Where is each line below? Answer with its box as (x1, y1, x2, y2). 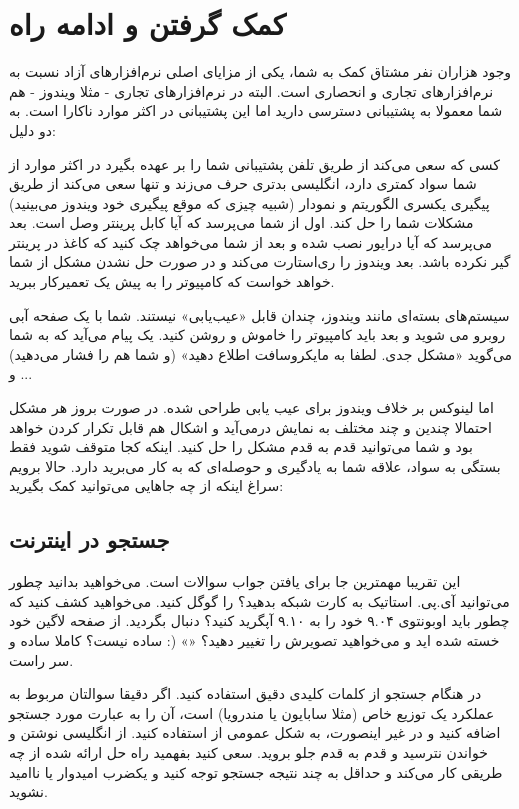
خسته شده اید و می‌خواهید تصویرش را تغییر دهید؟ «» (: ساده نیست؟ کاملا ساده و (9, 629, 500, 650)
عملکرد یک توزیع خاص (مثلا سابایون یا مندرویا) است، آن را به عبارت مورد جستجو (9, 702, 495, 723)
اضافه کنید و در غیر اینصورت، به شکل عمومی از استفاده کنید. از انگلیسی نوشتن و (9, 722, 501, 743)
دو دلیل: (9, 119, 56, 140)
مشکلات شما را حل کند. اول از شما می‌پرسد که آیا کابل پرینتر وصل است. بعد (9, 212, 474, 233)
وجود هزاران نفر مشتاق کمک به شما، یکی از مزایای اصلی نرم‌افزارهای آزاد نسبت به (9, 61, 512, 82)
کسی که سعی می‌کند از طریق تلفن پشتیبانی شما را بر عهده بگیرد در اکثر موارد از (9, 153, 500, 174)
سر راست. (9, 649, 74, 670)
